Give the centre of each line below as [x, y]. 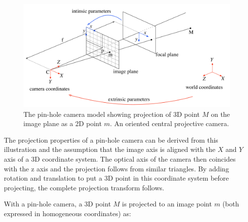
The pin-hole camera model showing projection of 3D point [112, 114]
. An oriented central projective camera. [169, 123]
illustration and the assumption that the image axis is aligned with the [110, 149]
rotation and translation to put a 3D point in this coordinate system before [116, 178]
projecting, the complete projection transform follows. [84, 187]
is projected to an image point [167, 204]
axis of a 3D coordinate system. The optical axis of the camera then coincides [120, 158]
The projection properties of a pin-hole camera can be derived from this [111, 139]
